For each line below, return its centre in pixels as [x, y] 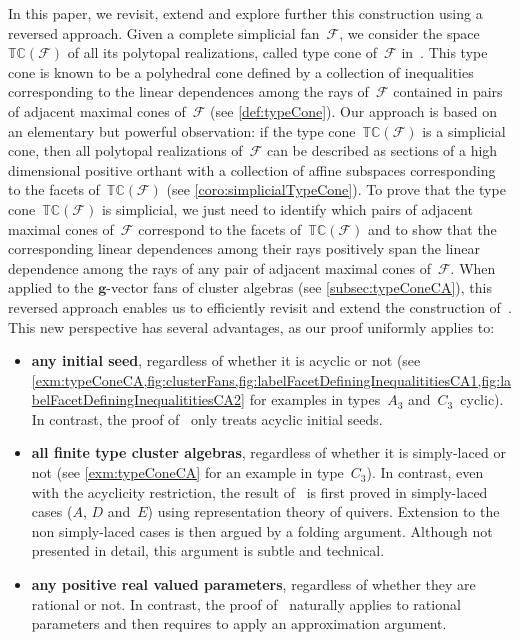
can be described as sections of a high [382, 150]
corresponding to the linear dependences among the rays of [188, 91]
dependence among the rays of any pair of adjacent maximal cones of [219, 267]
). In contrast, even [425, 472]
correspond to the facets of [220, 228]
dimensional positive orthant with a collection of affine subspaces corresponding [252, 169]
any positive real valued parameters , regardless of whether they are [253, 584]
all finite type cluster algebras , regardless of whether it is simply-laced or [268, 452]
